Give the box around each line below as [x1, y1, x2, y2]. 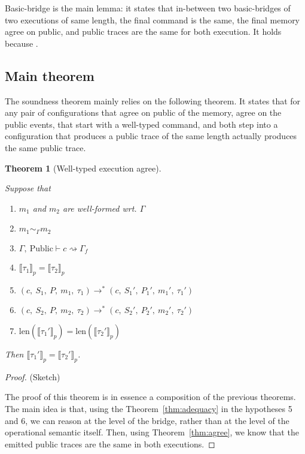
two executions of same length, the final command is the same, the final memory [5, 13, 300, 26]
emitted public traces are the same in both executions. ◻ [5, 437, 215, 450]
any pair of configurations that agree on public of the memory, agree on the [5, 106, 282, 119]
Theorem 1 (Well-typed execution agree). [5, 161, 161, 174]
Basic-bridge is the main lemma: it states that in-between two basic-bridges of [5, 2, 291, 14]
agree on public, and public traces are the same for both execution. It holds [5, 25, 282, 38]
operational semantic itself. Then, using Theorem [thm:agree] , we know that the [5, 426, 299, 438]
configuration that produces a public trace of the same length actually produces [5, 130, 297, 142]
